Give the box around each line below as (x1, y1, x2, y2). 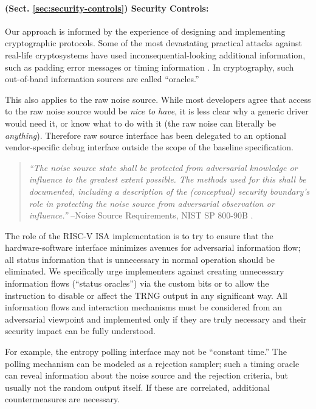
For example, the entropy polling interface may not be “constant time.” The (5, 345, 287, 358)
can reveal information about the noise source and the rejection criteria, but (5, 369, 288, 382)
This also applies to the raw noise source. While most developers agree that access (5, 93, 311, 105)
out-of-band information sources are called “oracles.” (5, 72, 199, 85)
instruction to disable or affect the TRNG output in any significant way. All (5, 288, 287, 301)
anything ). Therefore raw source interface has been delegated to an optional (5, 128, 286, 141)
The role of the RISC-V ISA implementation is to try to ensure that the (5, 229, 273, 242)
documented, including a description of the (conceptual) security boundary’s (29, 184, 310, 197)
